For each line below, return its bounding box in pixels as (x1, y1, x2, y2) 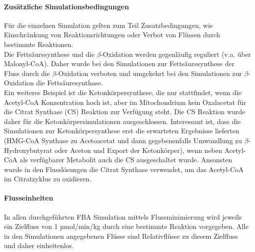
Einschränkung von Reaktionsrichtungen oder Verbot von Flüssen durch (4, 29, 220, 40)
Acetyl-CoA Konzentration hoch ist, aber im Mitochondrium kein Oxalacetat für (4, 97, 246, 107)
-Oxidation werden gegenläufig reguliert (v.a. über (101, 49, 251, 59)
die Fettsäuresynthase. (36, 77, 103, 88)
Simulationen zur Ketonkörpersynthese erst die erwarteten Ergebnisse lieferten (4, 126, 240, 136)
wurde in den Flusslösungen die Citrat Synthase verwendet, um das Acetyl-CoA (4, 164, 244, 174)
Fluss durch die (4, 68, 50, 78)
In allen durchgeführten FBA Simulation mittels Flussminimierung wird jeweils (4, 211, 242, 222)
